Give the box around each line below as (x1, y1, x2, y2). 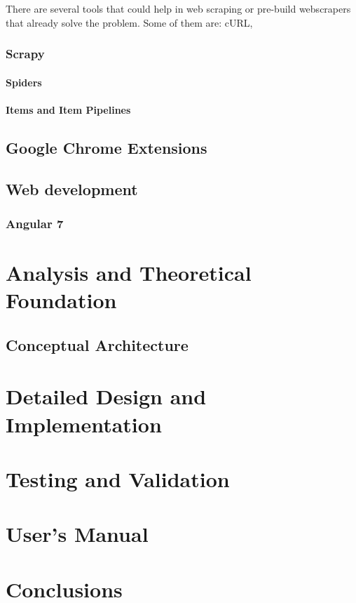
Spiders (6, 74, 42, 89)
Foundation (6, 286, 117, 314)
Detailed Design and (6, 382, 207, 411)
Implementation (6, 409, 162, 438)
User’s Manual (6, 519, 149, 548)
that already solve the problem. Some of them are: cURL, (6, 15, 253, 29)
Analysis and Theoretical (6, 258, 252, 286)
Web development (6, 178, 138, 199)
